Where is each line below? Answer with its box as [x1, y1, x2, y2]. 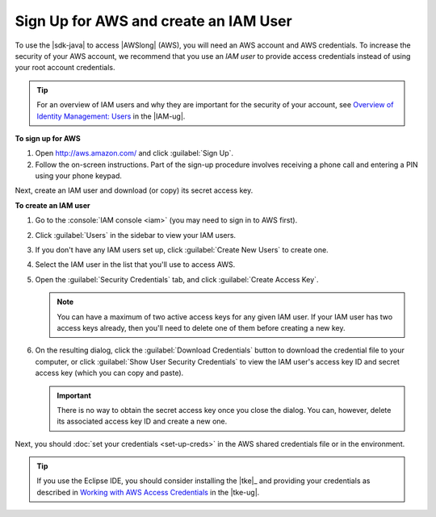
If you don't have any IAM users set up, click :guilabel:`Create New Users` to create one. [35, 245, 329, 255]
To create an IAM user [15, 200, 90, 210]
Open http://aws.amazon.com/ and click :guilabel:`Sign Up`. [35, 148, 234, 158]
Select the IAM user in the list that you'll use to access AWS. [35, 260, 236, 269]
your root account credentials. [15, 63, 115, 73]
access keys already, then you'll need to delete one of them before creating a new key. [57, 323, 346, 332]
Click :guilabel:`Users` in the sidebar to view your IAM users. [35, 230, 237, 240]
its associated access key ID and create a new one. [57, 416, 228, 427]
